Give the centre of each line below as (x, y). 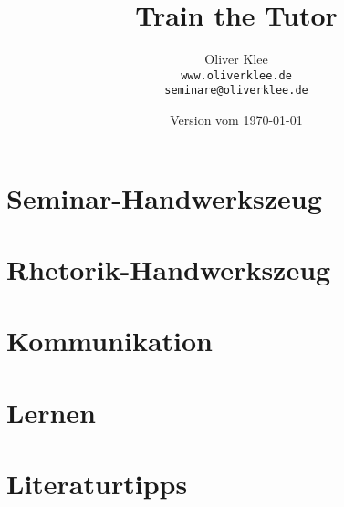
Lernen (51, 412)
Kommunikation (109, 341)
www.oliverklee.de (236, 75)
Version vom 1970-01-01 (236, 120)
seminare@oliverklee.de (236, 91)
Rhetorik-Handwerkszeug (169, 269)
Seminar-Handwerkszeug (164, 197)
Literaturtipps (97, 484)
